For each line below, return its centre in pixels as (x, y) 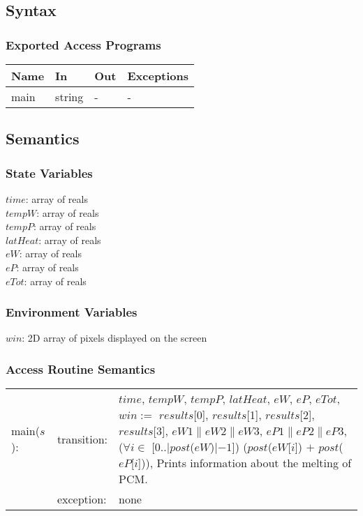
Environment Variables (72, 312)
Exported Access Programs (83, 44)
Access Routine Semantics (81, 369)
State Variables (49, 173)
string (69, 97)
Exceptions (158, 76)
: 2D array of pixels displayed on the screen (114, 338)
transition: (82, 439)
